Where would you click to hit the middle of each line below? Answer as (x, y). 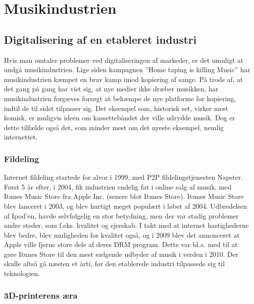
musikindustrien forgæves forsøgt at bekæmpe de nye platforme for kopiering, (120, 98)
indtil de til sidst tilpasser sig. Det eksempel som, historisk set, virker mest (116, 108)
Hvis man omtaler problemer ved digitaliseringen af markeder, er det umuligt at (124, 60)
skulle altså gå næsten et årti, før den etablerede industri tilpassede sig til (115, 263)
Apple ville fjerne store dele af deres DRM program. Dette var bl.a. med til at (121, 244)
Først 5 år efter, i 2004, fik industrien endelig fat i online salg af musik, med (118, 186)
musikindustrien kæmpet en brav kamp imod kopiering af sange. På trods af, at (124, 79)
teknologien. (22, 273)
